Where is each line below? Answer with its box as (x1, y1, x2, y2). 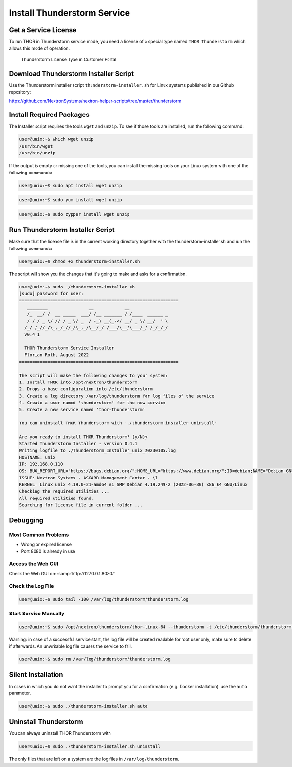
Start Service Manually (9, 610, 65, 617)
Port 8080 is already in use (21, 548, 75, 554)
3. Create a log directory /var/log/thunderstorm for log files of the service (19, 393, 215, 399)
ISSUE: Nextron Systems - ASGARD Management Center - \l (19, 475, 158, 480)
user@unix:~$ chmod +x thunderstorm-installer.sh (19, 258, 140, 264)
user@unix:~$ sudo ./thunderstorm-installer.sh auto (19, 703, 148, 709)
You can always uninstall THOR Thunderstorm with (9, 730, 111, 736)
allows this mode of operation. (9, 45, 70, 51)
